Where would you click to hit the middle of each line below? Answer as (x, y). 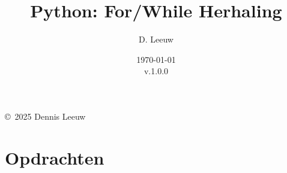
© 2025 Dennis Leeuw (45, 116)
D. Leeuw (156, 39)
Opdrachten (55, 157)
